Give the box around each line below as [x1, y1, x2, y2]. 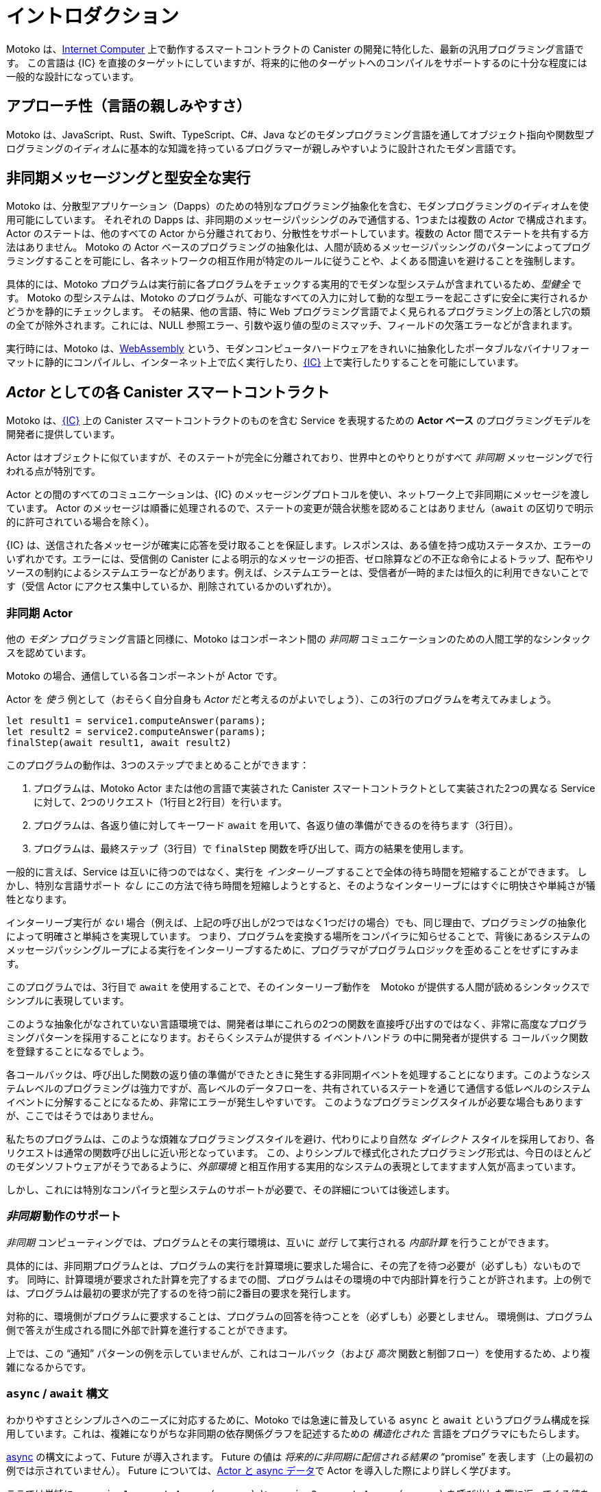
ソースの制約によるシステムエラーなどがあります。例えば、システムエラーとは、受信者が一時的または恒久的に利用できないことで [6, 567, 589, 579]
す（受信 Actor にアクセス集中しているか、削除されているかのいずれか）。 [6, 580, 337, 593]
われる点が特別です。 [6, 465, 101, 477]
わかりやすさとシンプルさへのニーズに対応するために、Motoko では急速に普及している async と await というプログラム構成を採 [6, 1413, 589, 1426]
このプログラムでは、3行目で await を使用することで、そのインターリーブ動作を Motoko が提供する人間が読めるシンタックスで [6, 981, 590, 993]
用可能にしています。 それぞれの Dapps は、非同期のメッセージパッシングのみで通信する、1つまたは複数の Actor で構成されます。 [6, 214, 593, 226]
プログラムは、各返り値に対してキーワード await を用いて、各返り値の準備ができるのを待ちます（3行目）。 [34, 819, 519, 832]
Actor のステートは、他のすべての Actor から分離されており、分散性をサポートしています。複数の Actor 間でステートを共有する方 [6, 227, 589, 240]
